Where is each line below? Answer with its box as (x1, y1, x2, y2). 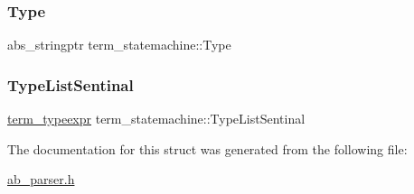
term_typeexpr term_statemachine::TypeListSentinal (7, 109, 306, 128)
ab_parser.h (7, 170, 75, 189)
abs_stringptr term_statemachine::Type (7, 35, 231, 54)
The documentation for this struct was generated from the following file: (7, 139, 408, 158)
